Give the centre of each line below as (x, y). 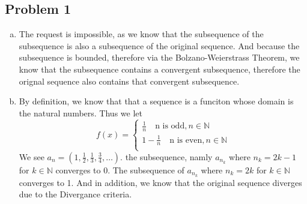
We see (32, 156)
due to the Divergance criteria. (75, 194)
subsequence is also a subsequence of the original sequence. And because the (159, 45)
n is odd (170, 126)
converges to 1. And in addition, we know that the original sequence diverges (160, 182)
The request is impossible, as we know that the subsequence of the (141, 34)
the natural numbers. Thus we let (81, 112)
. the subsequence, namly (166, 156)
